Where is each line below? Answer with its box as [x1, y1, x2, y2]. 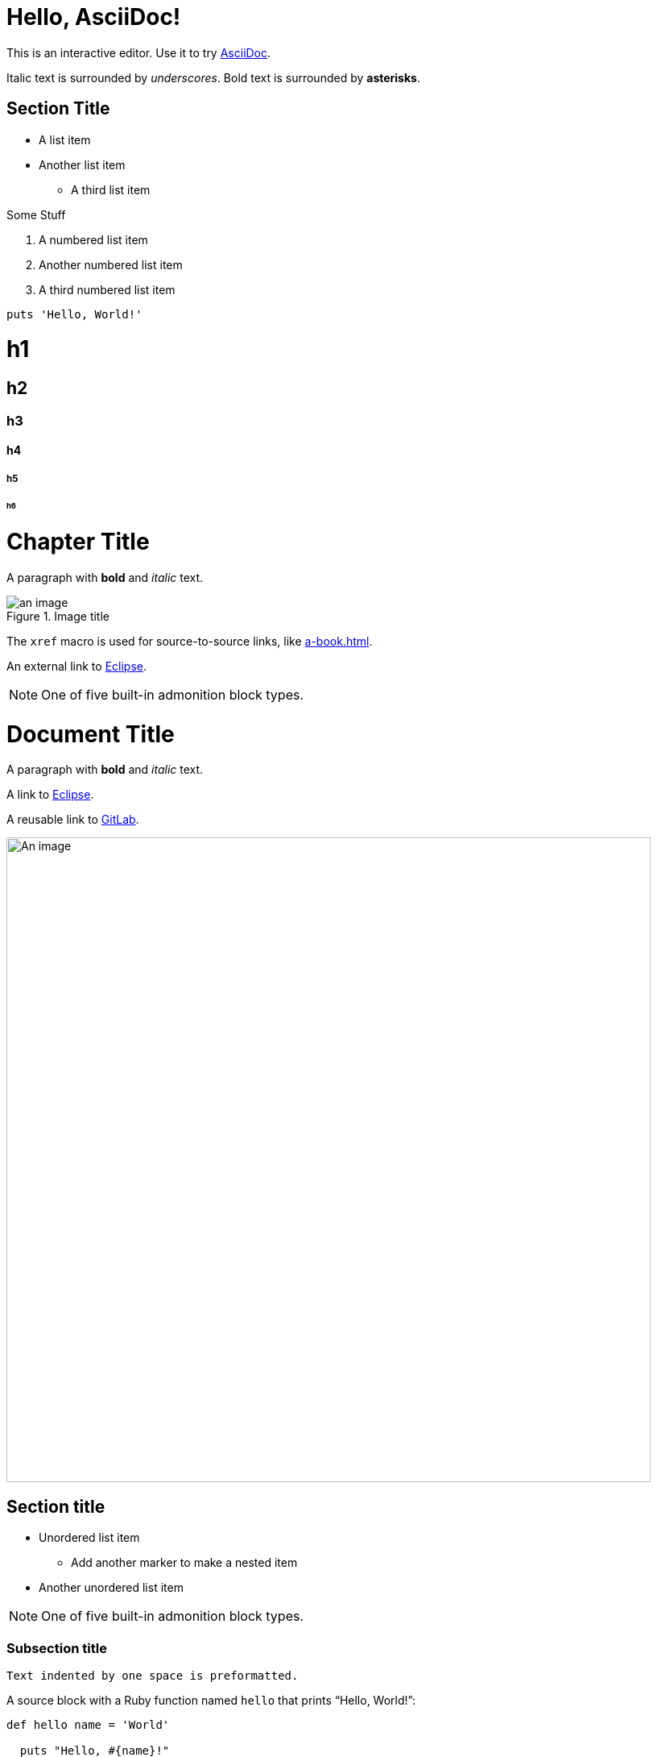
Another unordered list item [39, 1580, 184, 1595]
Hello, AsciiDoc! [6, 3, 181, 31]
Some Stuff [6, 207, 66, 222]
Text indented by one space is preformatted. [6, 1669, 299, 1683]
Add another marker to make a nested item [71, 1556, 298, 1570]
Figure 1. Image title [6, 609, 109, 623]
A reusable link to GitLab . [6, 812, 139, 827]
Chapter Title [6, 528, 150, 556]
